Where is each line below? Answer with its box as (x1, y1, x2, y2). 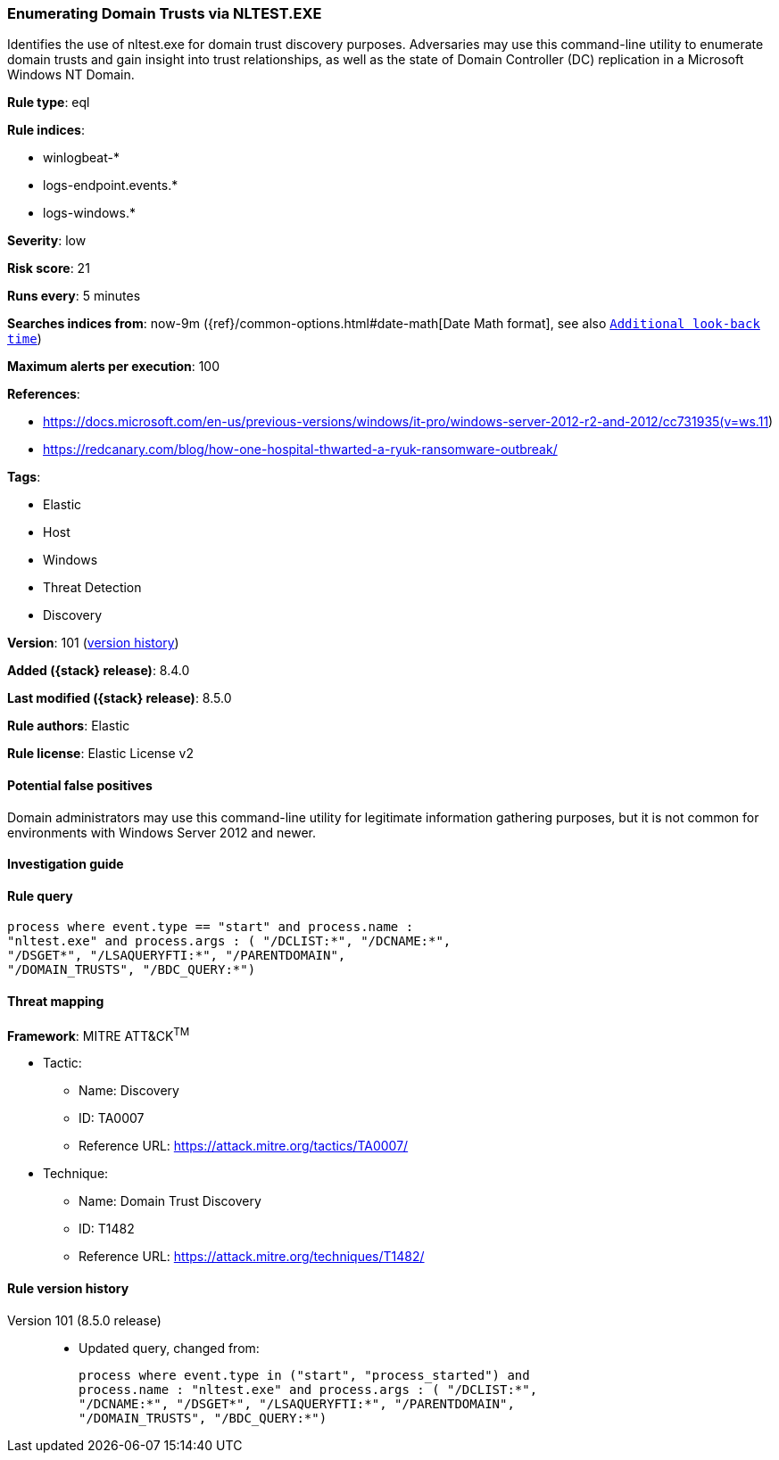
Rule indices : (7, 122, 85, 138)
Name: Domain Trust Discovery (79, 1193, 261, 1209)
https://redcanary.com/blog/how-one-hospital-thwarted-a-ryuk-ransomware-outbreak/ (43, 441, 558, 458)
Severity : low (7, 233, 87, 249)
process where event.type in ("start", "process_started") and (79, 1367, 530, 1382)
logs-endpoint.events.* (43, 177, 178, 194)
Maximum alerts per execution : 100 (7, 359, 220, 375)
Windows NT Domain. (7, 67, 135, 83)
